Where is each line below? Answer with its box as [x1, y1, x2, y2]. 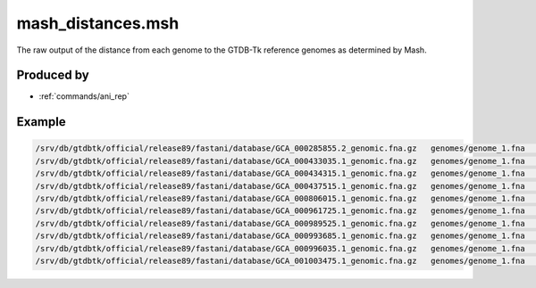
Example [16, 114, 66, 129]
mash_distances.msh [16, 13, 180, 33]
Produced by [16, 68, 89, 83]
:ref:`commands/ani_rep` [38, 91, 130, 102]
